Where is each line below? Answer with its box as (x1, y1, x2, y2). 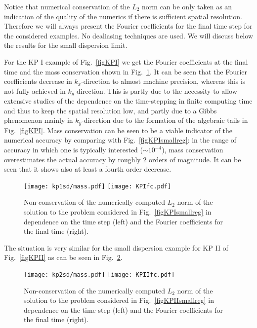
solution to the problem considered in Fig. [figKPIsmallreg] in (24, 207, 212, 217)
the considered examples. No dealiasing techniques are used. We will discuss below (4, 30, 253, 40)
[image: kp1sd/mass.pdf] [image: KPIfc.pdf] (24, 182, 171, 190)
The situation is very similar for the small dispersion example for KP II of (4, 242, 228, 253)
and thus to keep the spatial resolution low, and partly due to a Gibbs (4, 105, 217, 115)
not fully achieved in (4, 85, 66, 96)
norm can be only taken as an (142, 1, 232, 11)
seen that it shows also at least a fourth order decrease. (4, 164, 171, 174)
